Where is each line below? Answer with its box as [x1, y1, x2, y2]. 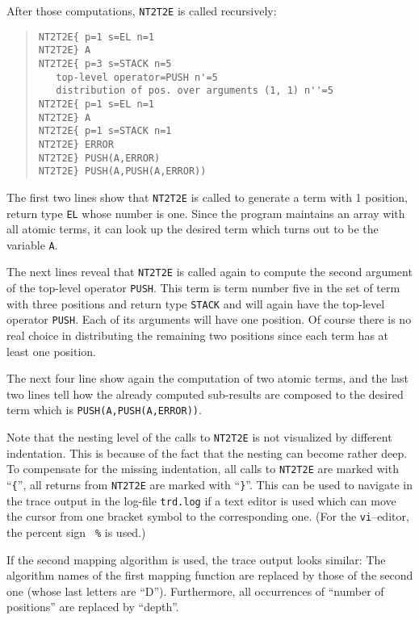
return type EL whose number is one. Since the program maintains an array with [6, 204, 405, 221]
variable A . [6, 236, 58, 253]
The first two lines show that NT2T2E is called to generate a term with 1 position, [6, 188, 408, 205]
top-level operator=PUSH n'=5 [56, 71, 218, 83]
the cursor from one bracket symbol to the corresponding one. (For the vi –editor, [6, 508, 409, 525]
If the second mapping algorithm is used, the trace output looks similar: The [6, 551, 386, 568]
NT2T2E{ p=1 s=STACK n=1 [38, 125, 172, 137]
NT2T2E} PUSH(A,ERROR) [38, 152, 161, 164]
